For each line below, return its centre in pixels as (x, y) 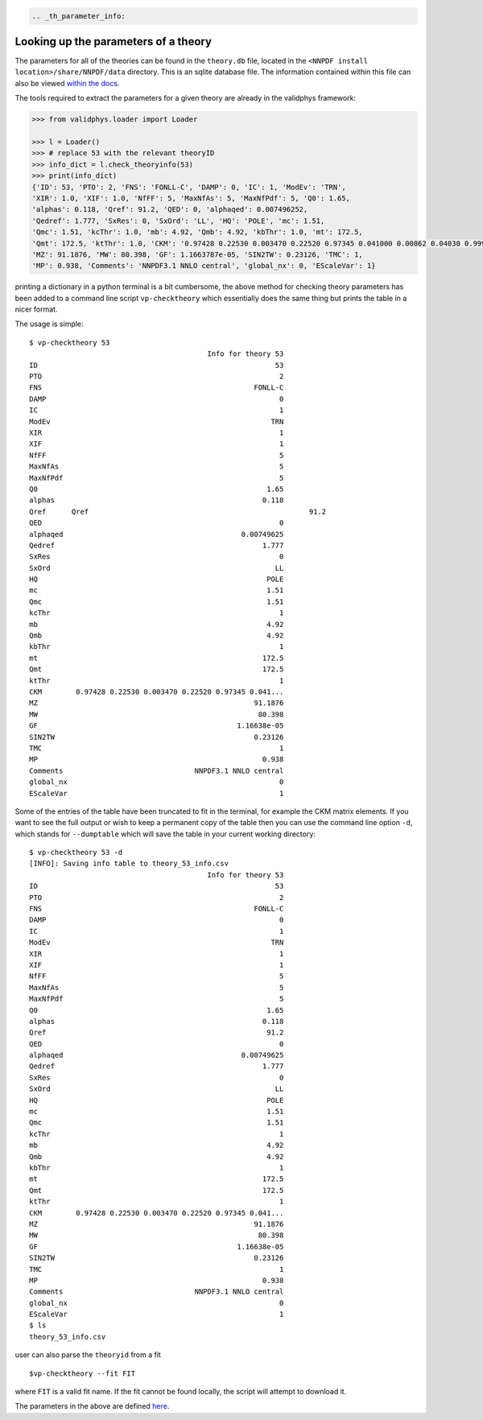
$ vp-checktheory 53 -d (76, 852)
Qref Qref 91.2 (178, 512)
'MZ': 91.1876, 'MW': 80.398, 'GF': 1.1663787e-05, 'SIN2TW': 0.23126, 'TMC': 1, (198, 254)
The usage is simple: (49, 324)
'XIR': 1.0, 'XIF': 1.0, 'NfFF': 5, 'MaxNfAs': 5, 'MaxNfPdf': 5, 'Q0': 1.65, (191, 198)
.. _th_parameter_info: (79, 16)
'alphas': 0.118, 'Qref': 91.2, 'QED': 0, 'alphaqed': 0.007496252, (170, 210)
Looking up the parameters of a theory (114, 41)
